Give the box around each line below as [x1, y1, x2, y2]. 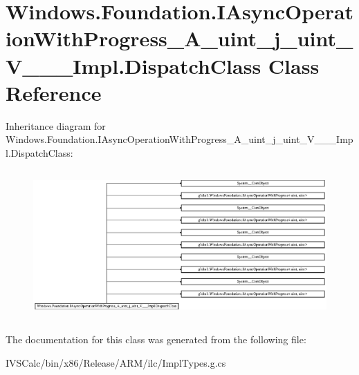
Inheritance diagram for [6, 118, 106, 133]
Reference [6, 78, 102, 106]
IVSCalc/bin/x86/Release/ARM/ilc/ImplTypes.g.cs [6, 355, 226, 369]
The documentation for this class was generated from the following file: [6, 332, 306, 347]
